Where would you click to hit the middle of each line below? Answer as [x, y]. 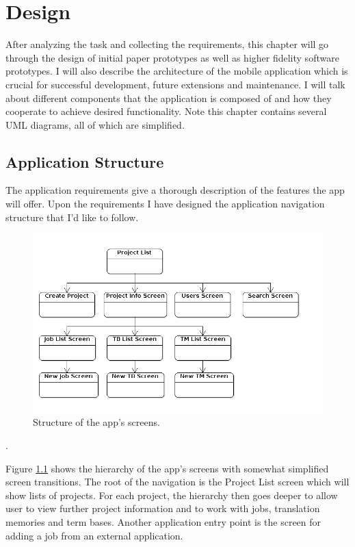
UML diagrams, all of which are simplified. [95, 124]
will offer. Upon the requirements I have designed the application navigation [165, 204]
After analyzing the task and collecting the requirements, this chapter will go [167, 44]
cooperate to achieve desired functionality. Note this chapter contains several [166, 111]
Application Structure [85, 161]
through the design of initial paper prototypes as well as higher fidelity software [172, 57]
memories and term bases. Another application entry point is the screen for [163, 522]
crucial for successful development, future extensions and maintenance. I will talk [175, 84]
